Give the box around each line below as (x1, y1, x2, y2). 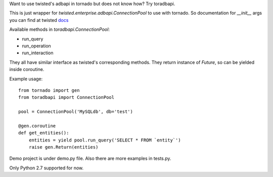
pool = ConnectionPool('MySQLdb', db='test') (18, 109, 133, 115)
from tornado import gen (18, 87, 80, 93)
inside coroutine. (9, 66, 44, 73)
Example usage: (9, 76, 43, 82)
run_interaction (22, 50, 54, 56)
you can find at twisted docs (9, 17, 69, 23)
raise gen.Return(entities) (28, 145, 99, 150)
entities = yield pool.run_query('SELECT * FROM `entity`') (28, 137, 181, 143)
